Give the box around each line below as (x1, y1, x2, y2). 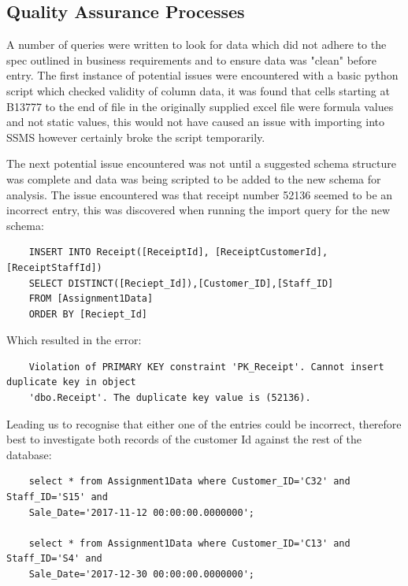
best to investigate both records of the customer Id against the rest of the (6, 431, 362, 447)
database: (6, 446, 52, 462)
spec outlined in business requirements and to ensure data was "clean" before (6, 51, 377, 68)
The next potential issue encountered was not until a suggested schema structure (6, 155, 396, 172)
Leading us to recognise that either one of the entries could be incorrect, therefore (6, 415, 402, 432)
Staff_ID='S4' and (6, 553, 102, 565)
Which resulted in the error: (6, 332, 142, 348)
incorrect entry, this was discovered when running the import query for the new (6, 202, 391, 218)
